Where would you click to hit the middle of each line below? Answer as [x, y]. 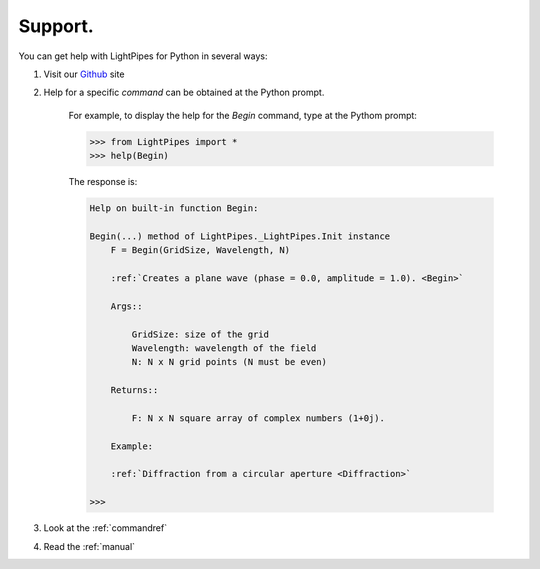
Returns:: [134, 390]
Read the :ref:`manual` [89, 546]
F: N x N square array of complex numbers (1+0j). [258, 418]
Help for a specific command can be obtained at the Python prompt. [184, 92]
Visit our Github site [84, 74]
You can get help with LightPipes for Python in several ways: [143, 56]
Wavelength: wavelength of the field [224, 348]
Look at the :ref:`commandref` [105, 528]
